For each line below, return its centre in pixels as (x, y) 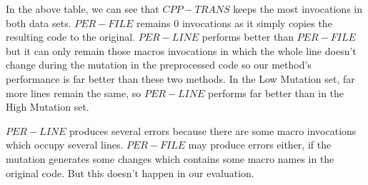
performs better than (248, 37)
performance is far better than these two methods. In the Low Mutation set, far (180, 78)
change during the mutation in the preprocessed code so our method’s (159, 65)
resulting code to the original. (71, 37)
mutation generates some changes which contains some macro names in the (170, 158)
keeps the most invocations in (298, 9)
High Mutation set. (48, 107)
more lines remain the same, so (74, 92)
